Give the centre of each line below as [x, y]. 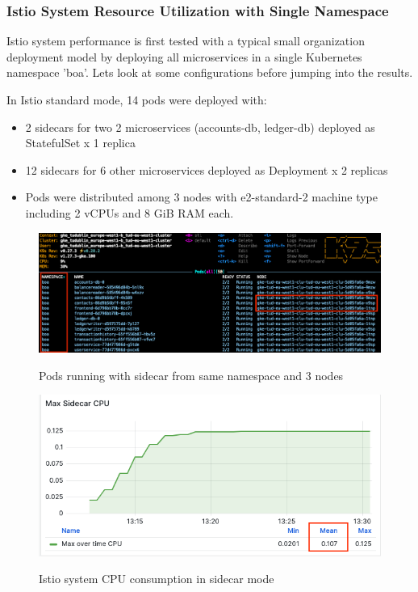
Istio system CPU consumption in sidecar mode [157, 579]
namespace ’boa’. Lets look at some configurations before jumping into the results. [210, 72]
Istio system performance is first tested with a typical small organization [186, 41]
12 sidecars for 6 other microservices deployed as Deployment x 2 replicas [207, 169]
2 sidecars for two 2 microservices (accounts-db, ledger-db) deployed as [200, 127]
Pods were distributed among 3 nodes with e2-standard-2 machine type [201, 197]
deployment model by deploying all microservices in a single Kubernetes [184, 56]
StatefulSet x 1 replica [80, 143]
